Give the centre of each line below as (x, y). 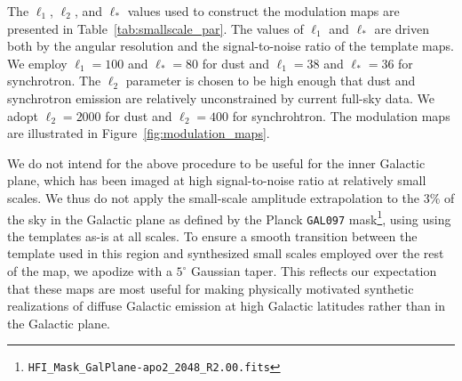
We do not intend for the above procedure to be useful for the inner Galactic (216, 162)
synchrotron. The (54, 81)
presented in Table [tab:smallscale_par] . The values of (155, 28)
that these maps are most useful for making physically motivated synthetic (211, 288)
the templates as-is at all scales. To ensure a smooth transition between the (212, 235)
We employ (37, 63)
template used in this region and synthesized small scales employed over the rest (226, 253)
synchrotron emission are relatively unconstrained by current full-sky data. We (221, 97)
